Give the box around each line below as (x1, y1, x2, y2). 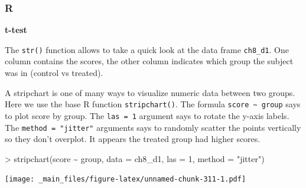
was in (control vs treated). (5, 67, 103, 79)
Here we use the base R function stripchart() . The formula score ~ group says (5, 98, 301, 110)
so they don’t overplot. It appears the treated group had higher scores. (5, 133, 261, 145)
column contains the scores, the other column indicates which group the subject (5, 55, 294, 67)
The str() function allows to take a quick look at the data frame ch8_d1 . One (5, 43, 289, 55)
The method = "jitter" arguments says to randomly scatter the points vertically (5, 121, 301, 133)
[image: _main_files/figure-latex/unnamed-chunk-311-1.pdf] (5, 175, 246, 184)
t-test (5, 24, 27, 36)
